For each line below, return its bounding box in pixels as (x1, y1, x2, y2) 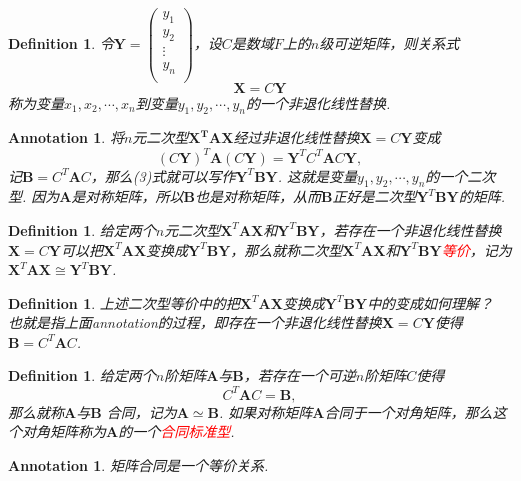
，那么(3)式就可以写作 (90, 165, 236, 186)
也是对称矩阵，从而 (194, 186, 321, 207)
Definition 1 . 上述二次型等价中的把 (8, 292, 240, 313)
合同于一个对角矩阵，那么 (324, 401, 493, 422)
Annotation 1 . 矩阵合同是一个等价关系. (8, 454, 269, 475)
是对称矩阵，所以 (71, 186, 184, 207)
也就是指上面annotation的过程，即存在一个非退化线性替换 (8, 312, 382, 333)
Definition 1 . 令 (8, 32, 114, 53)
